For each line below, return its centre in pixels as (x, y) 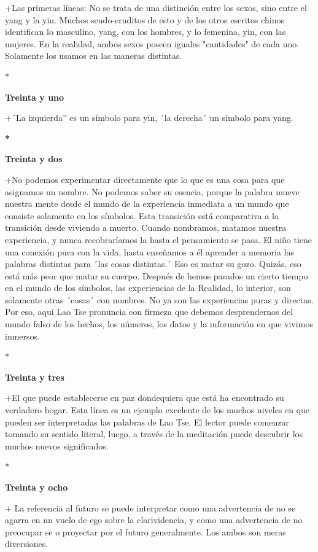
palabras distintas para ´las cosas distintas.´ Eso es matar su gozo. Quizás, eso (153, 264)
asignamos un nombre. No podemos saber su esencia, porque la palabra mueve (152, 191)
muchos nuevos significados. (57, 445)
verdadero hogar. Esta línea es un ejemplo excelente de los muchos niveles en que (157, 410)
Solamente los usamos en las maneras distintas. (94, 56)
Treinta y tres (35, 377)
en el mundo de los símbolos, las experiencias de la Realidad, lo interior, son (148, 288)
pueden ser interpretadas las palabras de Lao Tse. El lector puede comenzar (147, 422)
